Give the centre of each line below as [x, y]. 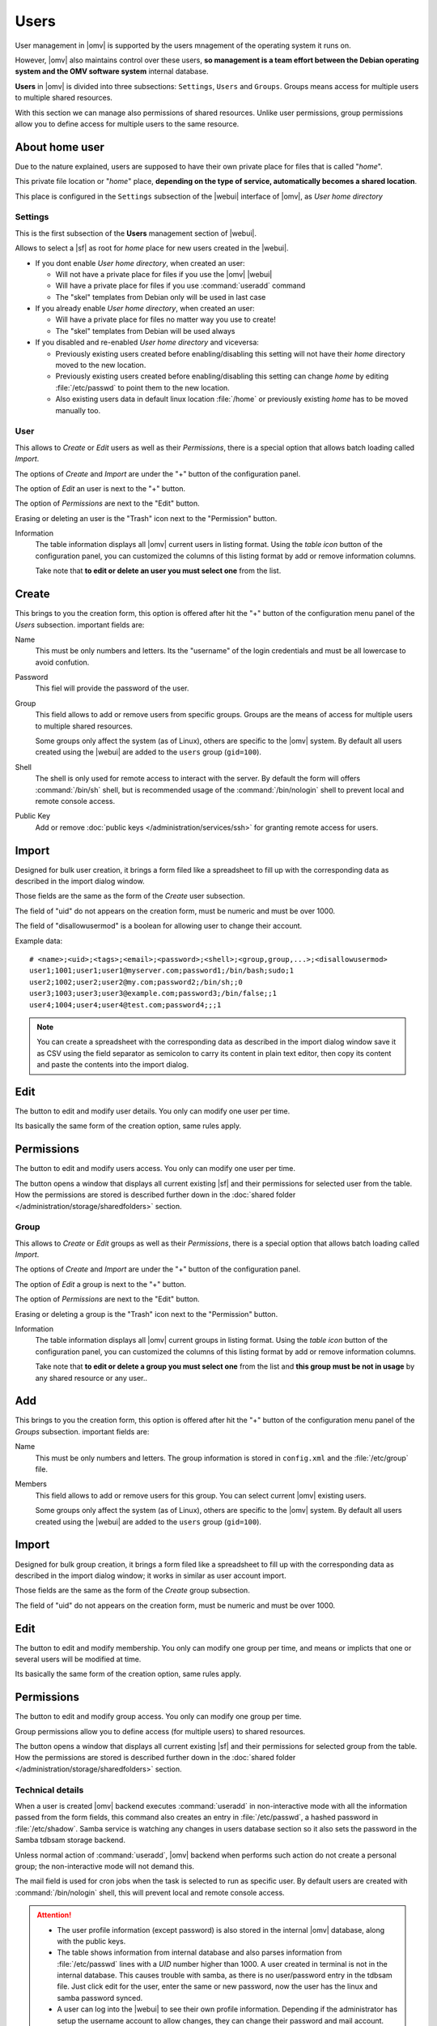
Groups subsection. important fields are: [82, 1431]
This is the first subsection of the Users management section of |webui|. [136, 233]
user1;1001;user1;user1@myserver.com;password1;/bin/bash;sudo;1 [162, 971]
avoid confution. [62, 662]
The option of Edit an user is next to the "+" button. [100, 488]
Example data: [39, 941]
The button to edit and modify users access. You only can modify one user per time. [155, 1169]
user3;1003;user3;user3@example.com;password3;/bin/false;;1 [153, 994]
